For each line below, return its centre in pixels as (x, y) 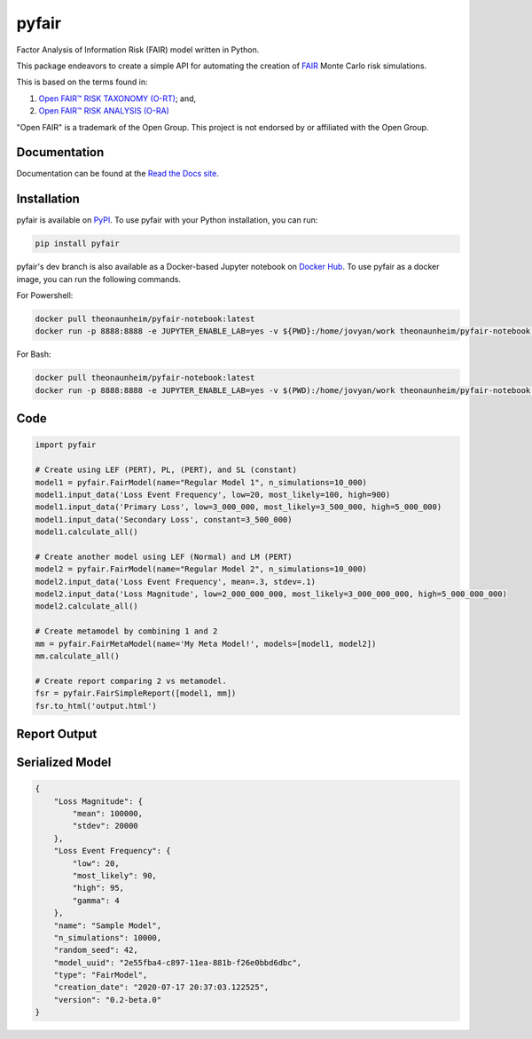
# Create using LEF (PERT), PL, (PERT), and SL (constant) (166, 470)
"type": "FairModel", (101, 975)
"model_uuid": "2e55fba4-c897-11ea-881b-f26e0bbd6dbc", (178, 962)
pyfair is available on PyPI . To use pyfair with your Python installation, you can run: (167, 220)
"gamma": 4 (96, 900)
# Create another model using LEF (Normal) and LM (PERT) (164, 556)
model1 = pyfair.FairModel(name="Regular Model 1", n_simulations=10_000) (201, 482)
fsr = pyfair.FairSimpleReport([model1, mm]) (136, 693)
